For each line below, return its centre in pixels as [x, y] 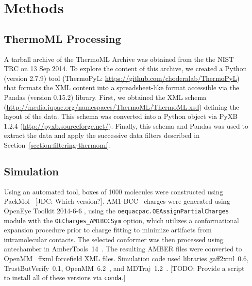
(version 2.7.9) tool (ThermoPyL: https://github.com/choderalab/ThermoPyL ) [122, 78]
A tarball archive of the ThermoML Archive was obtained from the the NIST [119, 59]
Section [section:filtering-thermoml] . [58, 144]
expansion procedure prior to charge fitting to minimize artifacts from [108, 230]
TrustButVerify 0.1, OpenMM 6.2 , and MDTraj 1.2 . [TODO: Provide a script [124, 268]
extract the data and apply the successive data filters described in [102, 135]
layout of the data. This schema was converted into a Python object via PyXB [121, 116]
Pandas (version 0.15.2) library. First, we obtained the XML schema [105, 97]
